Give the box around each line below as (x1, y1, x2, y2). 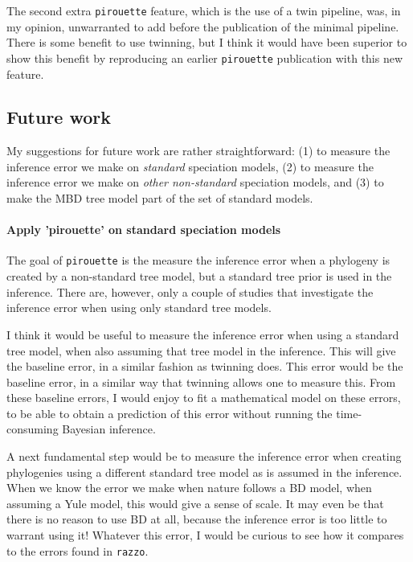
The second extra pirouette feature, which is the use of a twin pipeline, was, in (6, 2, 401, 18)
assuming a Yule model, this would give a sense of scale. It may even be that (6, 494, 384, 511)
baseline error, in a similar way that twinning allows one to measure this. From (6, 373, 396, 390)
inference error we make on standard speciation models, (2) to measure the (6, 158, 374, 174)
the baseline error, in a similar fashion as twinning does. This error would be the (6, 358, 403, 375)
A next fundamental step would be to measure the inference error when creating (6, 448, 402, 465)
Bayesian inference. (62, 420, 156, 437)
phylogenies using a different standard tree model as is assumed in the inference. (6, 463, 403, 480)
